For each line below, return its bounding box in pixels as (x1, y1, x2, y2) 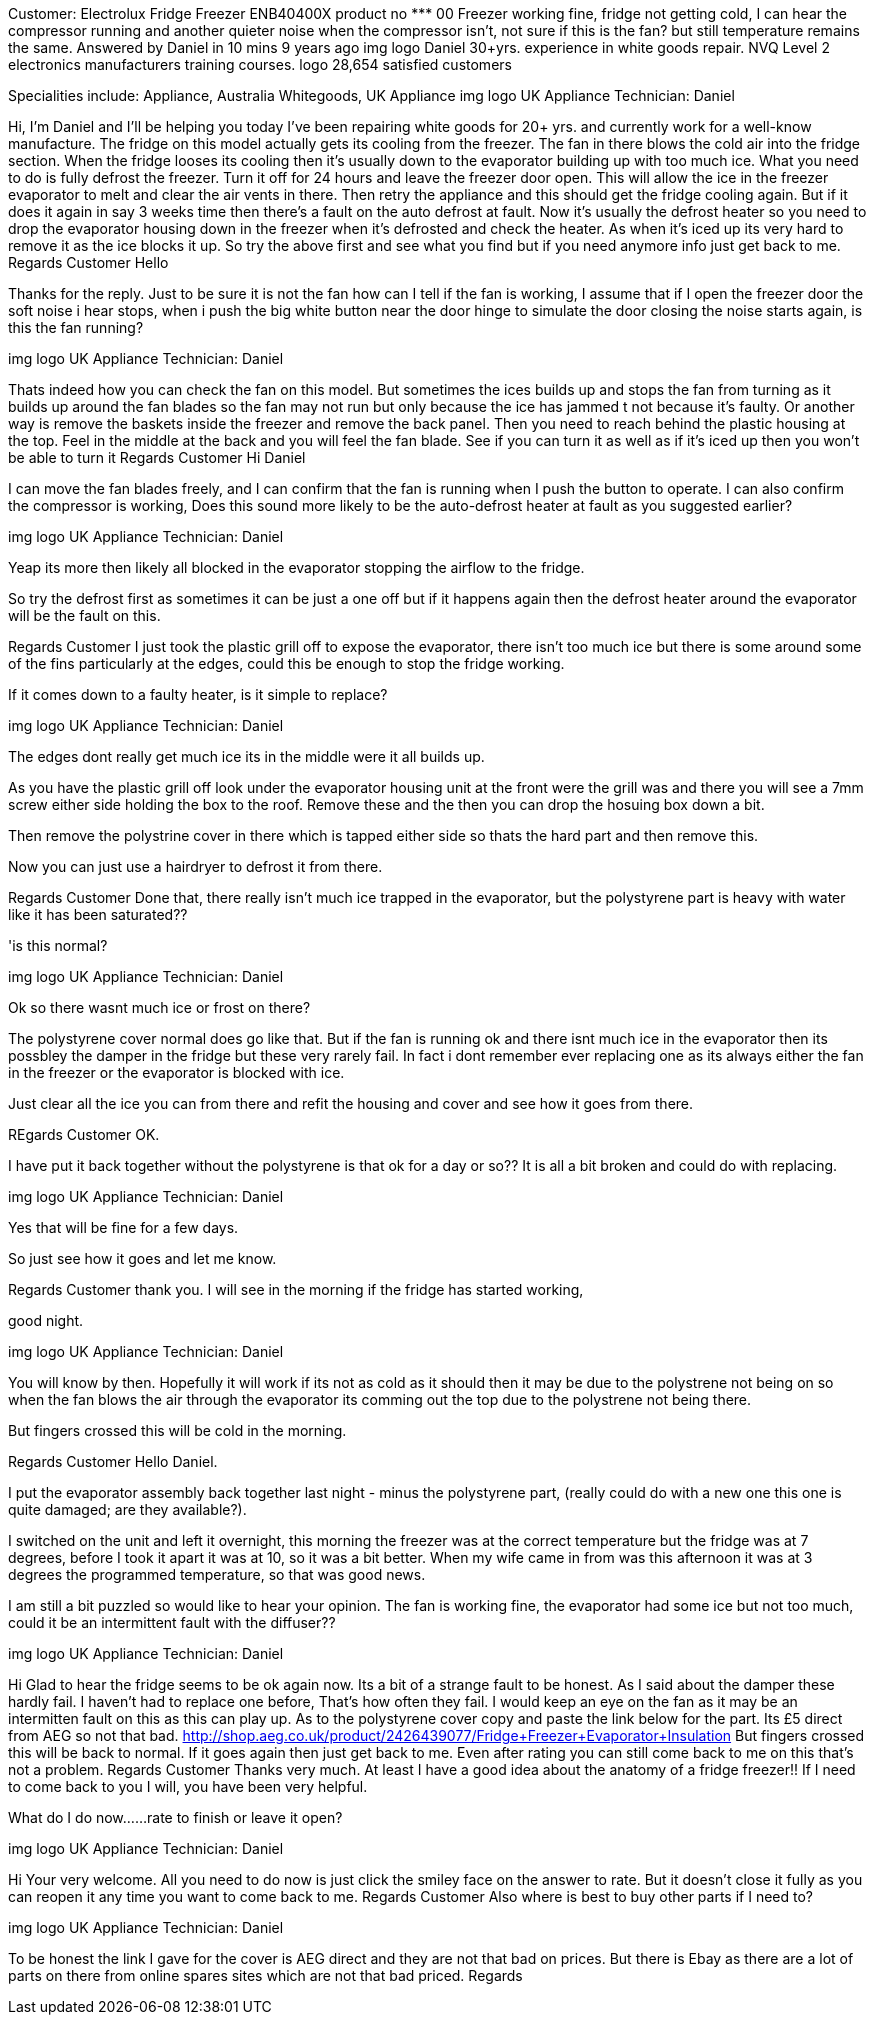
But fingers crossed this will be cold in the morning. (8, 1422, 347, 1439)
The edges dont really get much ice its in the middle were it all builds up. (8, 748, 485, 765)
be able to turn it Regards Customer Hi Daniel (8, 449, 306, 466)
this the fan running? (8, 319, 144, 336)
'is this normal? (8, 937, 108, 954)
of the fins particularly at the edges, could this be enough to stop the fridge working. (8, 655, 565, 672)
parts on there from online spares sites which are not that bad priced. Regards (8, 1967, 523, 1984)
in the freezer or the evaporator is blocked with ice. (8, 1064, 345, 1081)
